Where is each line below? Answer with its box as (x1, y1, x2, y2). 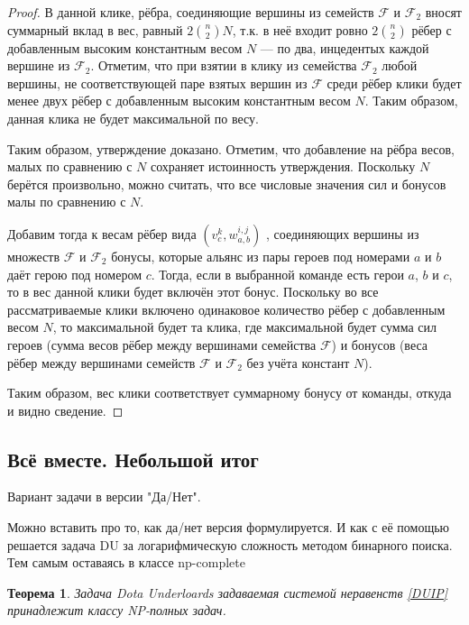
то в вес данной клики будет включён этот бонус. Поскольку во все (7, 282, 379, 301)
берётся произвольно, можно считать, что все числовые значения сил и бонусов (7, 174, 446, 193)
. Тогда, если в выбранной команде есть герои (151, 264, 404, 283)
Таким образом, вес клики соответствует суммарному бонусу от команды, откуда (7, 383, 452, 402)
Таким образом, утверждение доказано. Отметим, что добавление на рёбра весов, (7, 139, 455, 158)
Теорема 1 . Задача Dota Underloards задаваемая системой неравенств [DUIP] (7, 583, 448, 602)
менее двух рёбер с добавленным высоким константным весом (7, 91, 351, 110)
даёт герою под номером (7, 264, 142, 283)
